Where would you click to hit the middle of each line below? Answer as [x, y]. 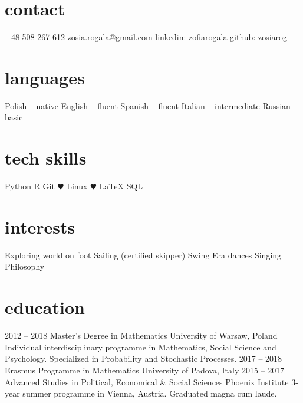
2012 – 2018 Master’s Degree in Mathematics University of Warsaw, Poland [141, 335]
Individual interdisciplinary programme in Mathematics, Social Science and [141, 347]
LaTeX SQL [121, 186]
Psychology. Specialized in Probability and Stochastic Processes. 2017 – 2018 [144, 358]
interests [40, 226]
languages [45, 77]
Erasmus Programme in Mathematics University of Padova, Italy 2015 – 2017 [145, 370]
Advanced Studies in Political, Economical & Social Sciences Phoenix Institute [147, 381]
